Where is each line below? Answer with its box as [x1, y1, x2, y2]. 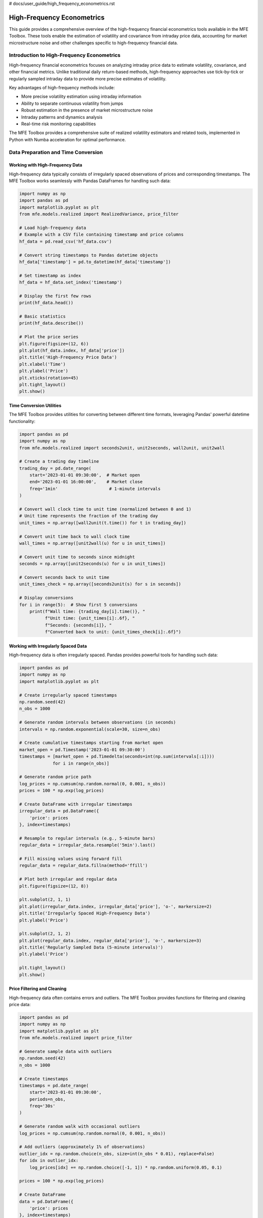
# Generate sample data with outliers [19, 1048, 112, 1054]
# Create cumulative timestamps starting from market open [19, 740, 163, 745]
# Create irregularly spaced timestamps [19, 692, 117, 698]
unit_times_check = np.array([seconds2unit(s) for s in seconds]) [19, 581, 181, 587]
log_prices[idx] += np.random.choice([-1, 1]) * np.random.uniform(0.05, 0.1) [29, 1164, 223, 1170]
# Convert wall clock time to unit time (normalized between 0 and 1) [19, 507, 192, 512]
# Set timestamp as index [19, 273, 81, 278]
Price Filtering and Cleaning [9, 986, 67, 991]
